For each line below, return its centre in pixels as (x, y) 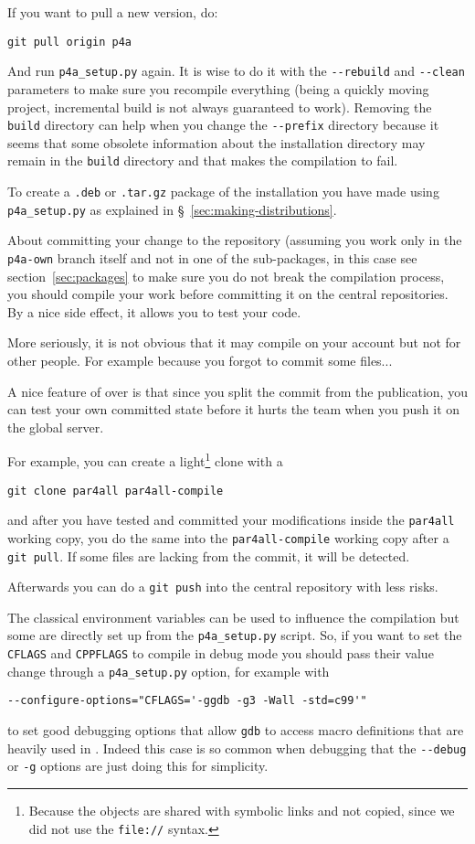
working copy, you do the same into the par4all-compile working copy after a (228, 537)
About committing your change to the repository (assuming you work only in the (235, 240)
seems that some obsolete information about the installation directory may (216, 142)
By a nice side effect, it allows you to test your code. (154, 311)
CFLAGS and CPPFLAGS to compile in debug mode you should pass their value (221, 653)
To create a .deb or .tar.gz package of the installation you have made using (223, 191)
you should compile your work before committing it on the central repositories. (228, 294)
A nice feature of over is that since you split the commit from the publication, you (237, 391)
